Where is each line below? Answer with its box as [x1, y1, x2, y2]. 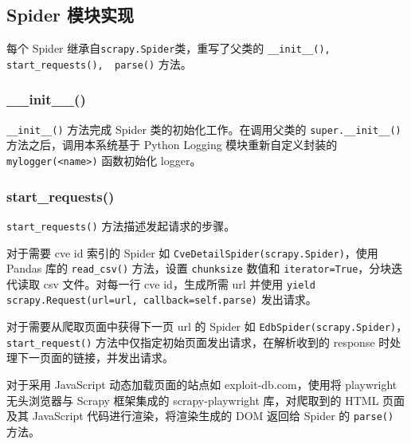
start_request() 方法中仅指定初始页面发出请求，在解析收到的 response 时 [6, 333, 390, 350]
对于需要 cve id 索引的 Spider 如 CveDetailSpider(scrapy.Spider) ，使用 [6, 244, 378, 261]
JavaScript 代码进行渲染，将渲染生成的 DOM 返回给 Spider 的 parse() [32, 407, 394, 424]
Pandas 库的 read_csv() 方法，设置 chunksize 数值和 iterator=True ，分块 [6, 260, 392, 277]
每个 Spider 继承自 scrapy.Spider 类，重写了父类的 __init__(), [6, 40, 331, 57]
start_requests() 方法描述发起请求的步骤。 [6, 217, 236, 234]
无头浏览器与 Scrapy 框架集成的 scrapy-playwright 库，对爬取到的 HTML [6, 391, 379, 408]
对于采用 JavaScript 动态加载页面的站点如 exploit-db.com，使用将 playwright [6, 376, 397, 393]
